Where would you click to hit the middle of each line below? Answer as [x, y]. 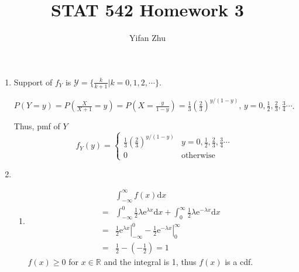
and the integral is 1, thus [150, 262]
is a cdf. [239, 262]
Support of [33, 82]
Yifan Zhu [147, 38]
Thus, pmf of [37, 126]
